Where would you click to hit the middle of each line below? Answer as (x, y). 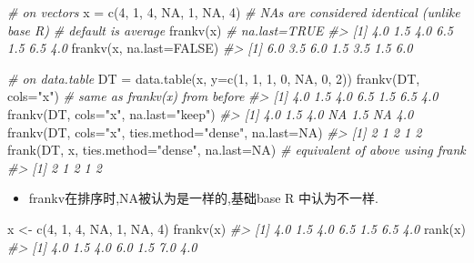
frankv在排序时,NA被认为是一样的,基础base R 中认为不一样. (203, 198)
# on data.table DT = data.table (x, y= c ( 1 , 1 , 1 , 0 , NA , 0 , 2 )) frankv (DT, (214, 78)
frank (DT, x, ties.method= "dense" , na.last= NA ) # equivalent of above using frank (237, 150)
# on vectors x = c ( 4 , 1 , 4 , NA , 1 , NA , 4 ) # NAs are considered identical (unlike (234, 12)
